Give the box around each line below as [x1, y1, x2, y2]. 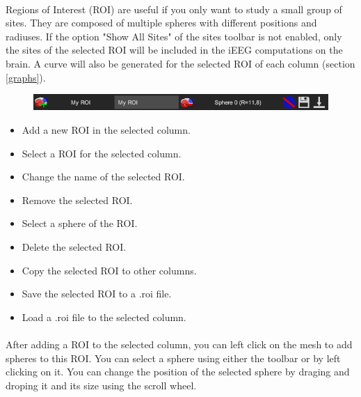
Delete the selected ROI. [22, 239, 127, 254]
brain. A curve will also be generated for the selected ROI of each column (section [6, 56, 355, 70]
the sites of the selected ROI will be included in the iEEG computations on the [6, 42, 343, 57]
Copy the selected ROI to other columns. [22, 263, 197, 277]
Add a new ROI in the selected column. [22, 122, 191, 137]
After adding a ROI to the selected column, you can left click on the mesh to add [6, 336, 353, 351]
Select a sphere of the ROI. [22, 216, 138, 231]
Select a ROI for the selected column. [22, 146, 182, 160]
